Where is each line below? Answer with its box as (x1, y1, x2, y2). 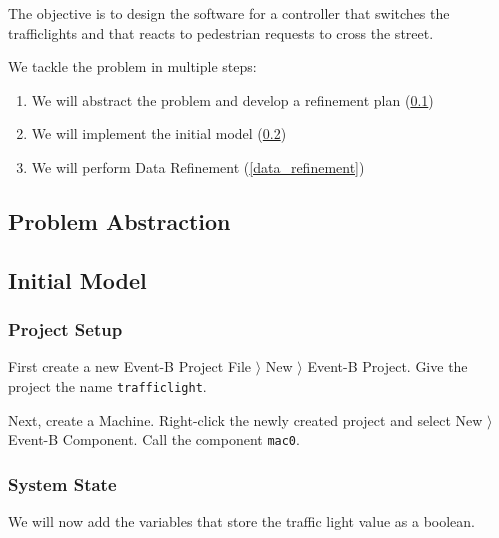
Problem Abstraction (8, 205, 231, 236)
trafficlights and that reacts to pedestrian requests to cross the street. (8, 22, 434, 43)
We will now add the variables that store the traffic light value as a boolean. (8, 511, 475, 532)
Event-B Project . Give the (307, 356, 468, 377)
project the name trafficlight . (8, 375, 207, 396)
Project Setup (8, 317, 123, 342)
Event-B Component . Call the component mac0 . (8, 429, 300, 450)
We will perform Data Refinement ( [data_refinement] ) (31, 156, 365, 177)
